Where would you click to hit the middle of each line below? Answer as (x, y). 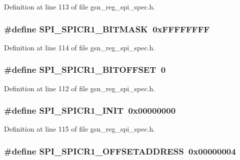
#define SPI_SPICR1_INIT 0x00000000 (90, 110)
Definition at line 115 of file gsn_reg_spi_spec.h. (80, 129)
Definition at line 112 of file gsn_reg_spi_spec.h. (80, 88)
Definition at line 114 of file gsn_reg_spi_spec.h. (80, 47)
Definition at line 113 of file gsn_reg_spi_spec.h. (80, 6)
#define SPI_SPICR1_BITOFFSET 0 (85, 70)
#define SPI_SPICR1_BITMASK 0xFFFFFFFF (107, 29)
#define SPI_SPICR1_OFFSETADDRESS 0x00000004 (120, 151)
